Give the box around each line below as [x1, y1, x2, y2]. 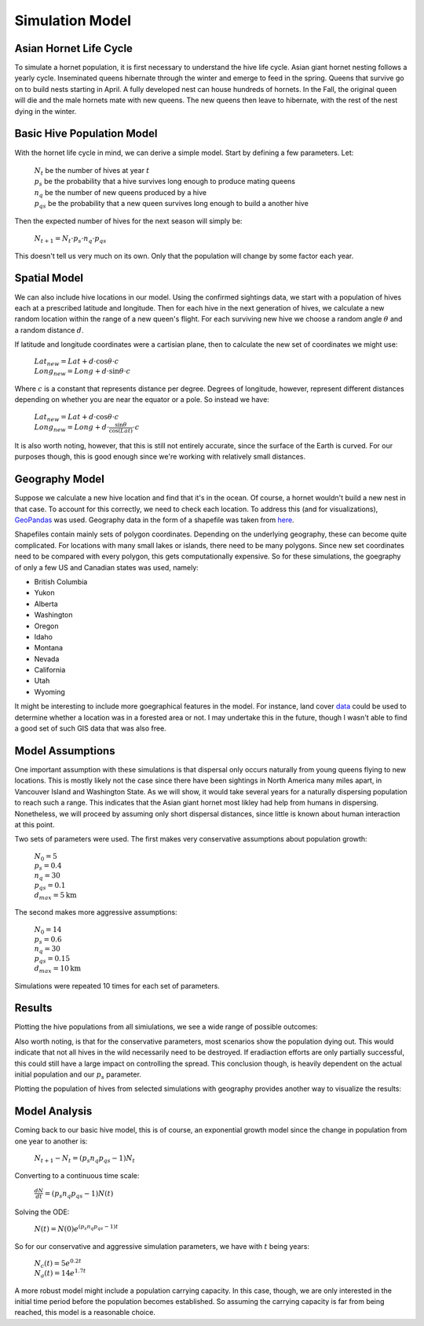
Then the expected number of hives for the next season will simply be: [14, 216, 243, 226]
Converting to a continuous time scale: [14, 1170, 140, 1180]
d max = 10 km [34, 963, 82, 974]
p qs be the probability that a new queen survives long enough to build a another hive [34, 199, 309, 210]
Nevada [34, 654, 60, 664]
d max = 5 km [34, 890, 77, 901]
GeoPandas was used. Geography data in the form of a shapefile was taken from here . [14, 515, 294, 525]
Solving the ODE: [14, 1207, 70, 1217]
